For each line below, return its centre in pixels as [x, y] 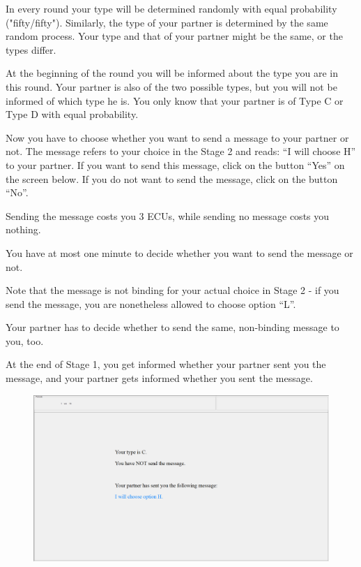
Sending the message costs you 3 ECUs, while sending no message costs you [168, 215]
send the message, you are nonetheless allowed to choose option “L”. [151, 303]
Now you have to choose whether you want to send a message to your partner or [177, 137]
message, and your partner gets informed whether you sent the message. [159, 378]
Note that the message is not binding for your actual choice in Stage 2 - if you [172, 290]
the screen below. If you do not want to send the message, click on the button [172, 178]
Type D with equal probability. [72, 114]
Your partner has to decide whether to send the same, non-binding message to [172, 327]
